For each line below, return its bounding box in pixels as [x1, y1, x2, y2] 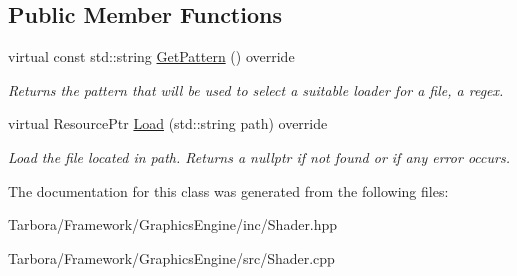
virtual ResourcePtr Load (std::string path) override [8, 113, 328, 134]
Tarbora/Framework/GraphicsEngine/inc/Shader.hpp [8, 214, 338, 235]
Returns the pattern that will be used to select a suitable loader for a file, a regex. [8, 79, 504, 100]
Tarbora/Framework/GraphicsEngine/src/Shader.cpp [8, 247, 335, 268]
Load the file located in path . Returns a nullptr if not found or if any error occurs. [8, 146, 510, 167]
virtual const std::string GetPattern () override [8, 46, 295, 67]
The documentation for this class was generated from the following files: [8, 180, 449, 201]
